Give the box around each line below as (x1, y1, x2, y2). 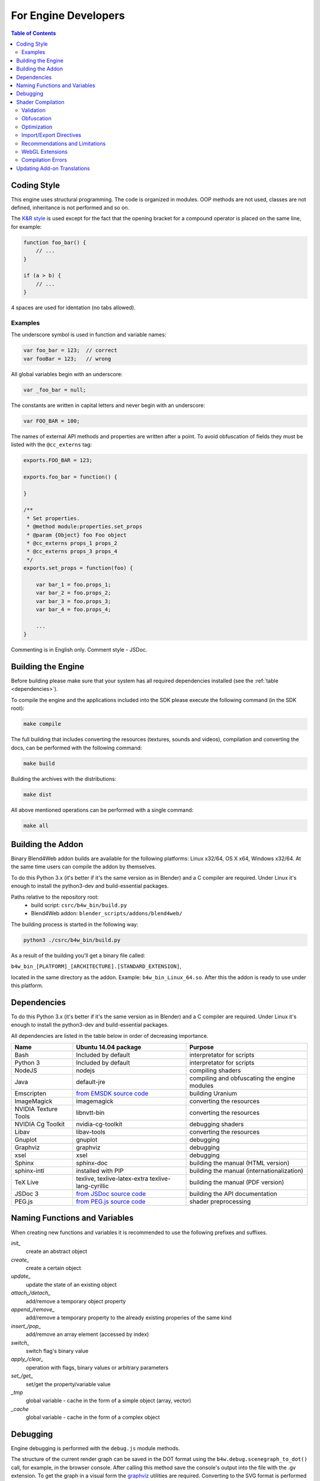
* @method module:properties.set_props (27, 523, 142, 530)
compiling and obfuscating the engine (189, 1074, 296, 1082)
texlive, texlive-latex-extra (76, 1175, 148, 1182)
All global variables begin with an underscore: (11, 370, 123, 377)
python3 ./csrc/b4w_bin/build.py (23, 937, 121, 943)
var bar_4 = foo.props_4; (36, 606, 111, 613)
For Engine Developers (11, 9, 125, 22)
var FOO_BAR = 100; (23, 418, 80, 424)
